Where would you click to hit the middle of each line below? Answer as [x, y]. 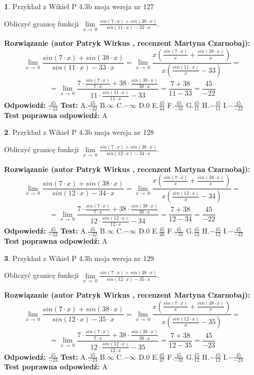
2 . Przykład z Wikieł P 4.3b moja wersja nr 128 [79, 132]
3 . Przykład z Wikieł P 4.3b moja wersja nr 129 [79, 258]
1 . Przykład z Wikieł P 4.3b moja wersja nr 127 [79, 6]
